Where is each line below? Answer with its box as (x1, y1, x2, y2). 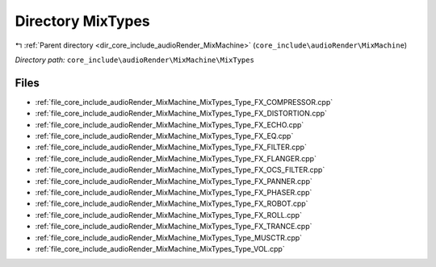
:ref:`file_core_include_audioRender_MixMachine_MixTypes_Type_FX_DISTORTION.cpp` (35, 109, 327, 119)
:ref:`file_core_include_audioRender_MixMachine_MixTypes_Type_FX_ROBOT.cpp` (35, 198, 308, 209)
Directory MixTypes (15, 12, 150, 30)
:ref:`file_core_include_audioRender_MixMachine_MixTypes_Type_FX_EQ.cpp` (35, 131, 294, 141)
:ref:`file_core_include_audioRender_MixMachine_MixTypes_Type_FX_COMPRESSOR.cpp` (35, 97, 333, 106)
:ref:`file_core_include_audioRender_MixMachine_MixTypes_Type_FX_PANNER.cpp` (35, 176, 312, 186)
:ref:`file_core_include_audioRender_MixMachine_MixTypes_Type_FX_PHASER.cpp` (35, 187, 312, 197)
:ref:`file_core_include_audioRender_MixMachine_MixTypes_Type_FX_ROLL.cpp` (35, 210, 303, 219)
